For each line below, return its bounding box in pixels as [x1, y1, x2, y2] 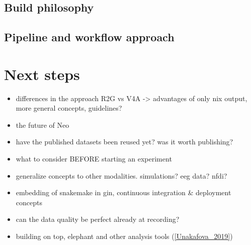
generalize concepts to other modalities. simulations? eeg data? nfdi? [16, 170, 227, 181]
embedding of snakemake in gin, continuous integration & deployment [16, 187, 231, 198]
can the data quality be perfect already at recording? [16, 214, 180, 224]
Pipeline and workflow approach [4, 29, 175, 45]
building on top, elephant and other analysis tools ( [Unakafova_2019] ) [16, 231, 233, 241]
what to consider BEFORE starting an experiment [16, 153, 172, 164]
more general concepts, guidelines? [16, 103, 122, 113]
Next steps [4, 63, 80, 84]
